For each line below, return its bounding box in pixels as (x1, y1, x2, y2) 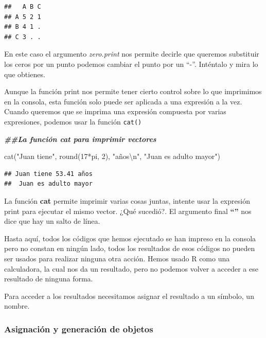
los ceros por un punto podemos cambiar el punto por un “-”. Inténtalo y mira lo (4, 58, 258, 69)
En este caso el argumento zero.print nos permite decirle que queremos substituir (4, 48, 259, 59)
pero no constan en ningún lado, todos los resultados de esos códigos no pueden (4, 243, 255, 254)
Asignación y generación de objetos (4, 322, 153, 335)
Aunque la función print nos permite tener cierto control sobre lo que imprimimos (4, 86, 262, 97)
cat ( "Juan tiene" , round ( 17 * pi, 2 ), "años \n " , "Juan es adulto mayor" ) (4, 151, 220, 162)
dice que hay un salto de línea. (4, 216, 100, 226)
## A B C (4, 3, 41, 10)
